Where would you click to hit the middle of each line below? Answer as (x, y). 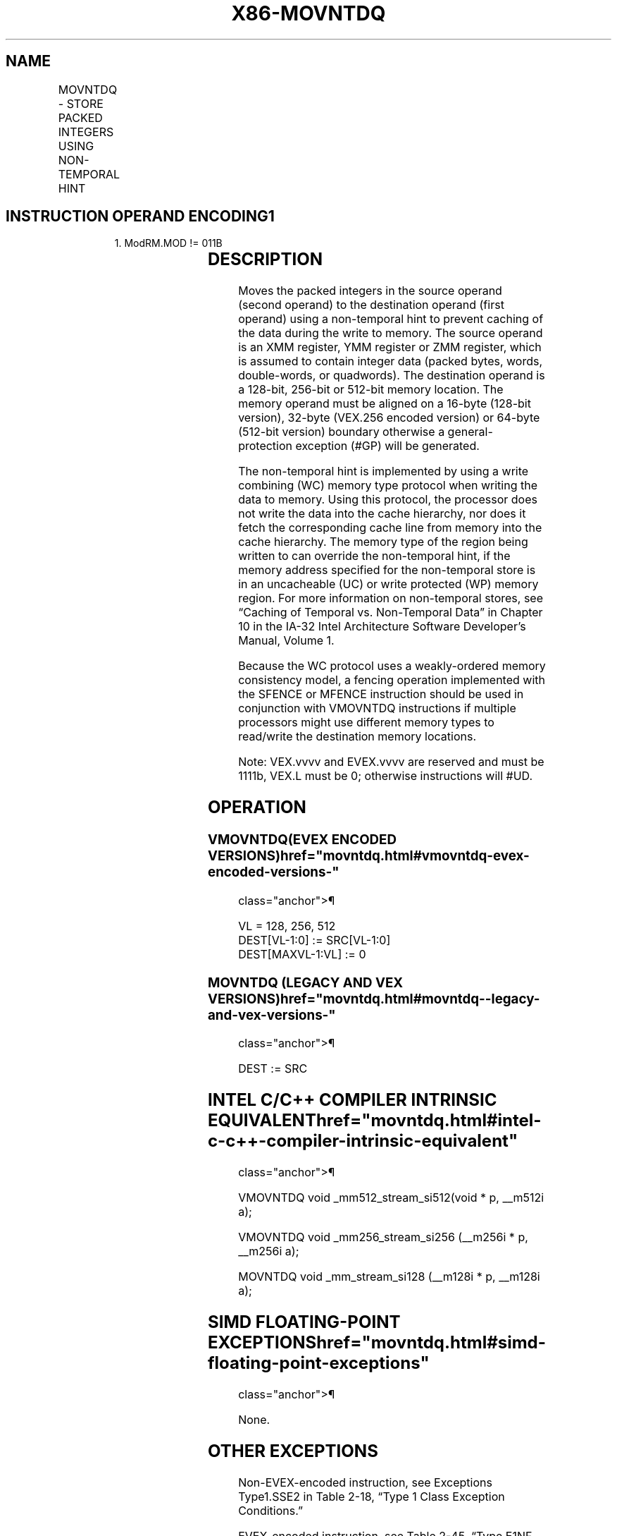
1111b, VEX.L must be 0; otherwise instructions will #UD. (385, 776)
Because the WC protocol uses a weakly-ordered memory (392, 666)
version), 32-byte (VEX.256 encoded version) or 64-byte (389, 418)
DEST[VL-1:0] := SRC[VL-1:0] (314, 940)
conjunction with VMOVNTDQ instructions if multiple (377, 708)
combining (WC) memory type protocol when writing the (388, 486)
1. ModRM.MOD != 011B (168, 243)
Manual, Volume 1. (286, 641)
